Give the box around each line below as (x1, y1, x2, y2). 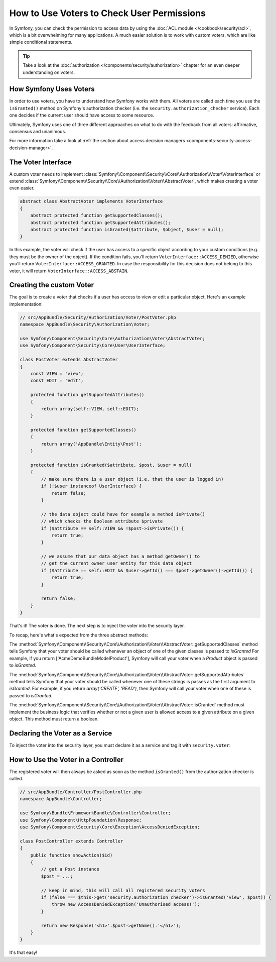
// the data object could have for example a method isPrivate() (41, 511, 205, 517)
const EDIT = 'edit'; (30, 378, 84, 384)
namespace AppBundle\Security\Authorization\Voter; (20, 322, 150, 328)
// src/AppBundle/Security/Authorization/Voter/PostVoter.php (20, 314, 176, 320)
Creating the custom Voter (9, 281, 94, 289)
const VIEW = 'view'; (30, 371, 84, 376)
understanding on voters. (23, 69, 75, 75)
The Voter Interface (9, 158, 72, 166)
